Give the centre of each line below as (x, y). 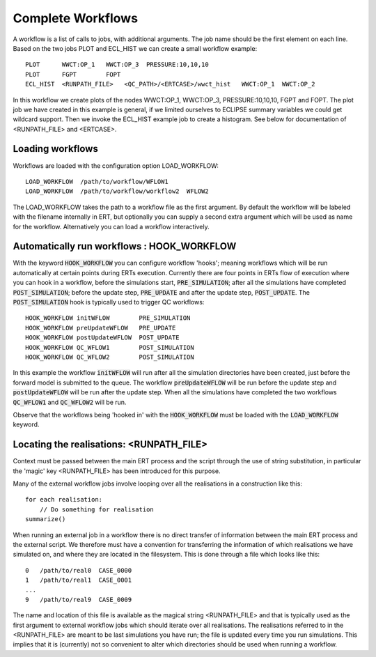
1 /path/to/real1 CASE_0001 (79, 580)
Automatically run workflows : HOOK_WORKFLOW (125, 246)
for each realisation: (64, 500)
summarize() (46, 519)
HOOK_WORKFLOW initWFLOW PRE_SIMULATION (108, 318)
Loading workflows (56, 149)
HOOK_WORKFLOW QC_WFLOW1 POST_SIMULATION (110, 347)
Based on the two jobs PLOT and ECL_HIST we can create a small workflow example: (135, 48)
